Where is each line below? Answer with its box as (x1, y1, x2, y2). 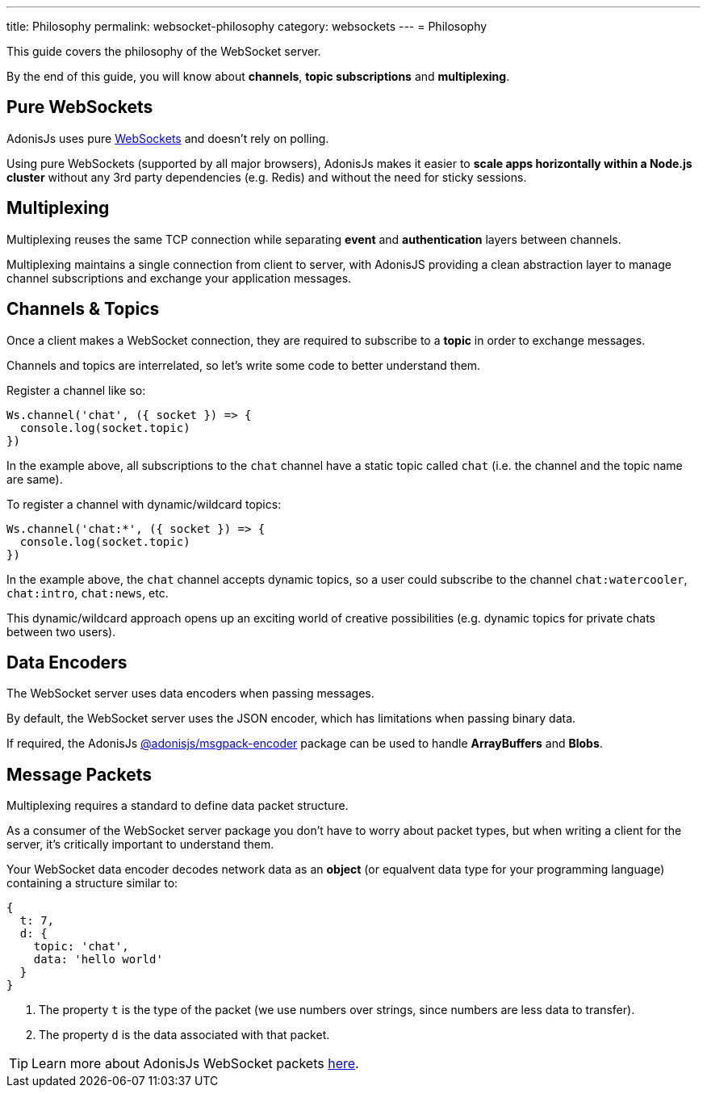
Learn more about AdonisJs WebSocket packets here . (31, 1055, 359, 1072)
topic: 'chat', (33, 940, 129, 954)
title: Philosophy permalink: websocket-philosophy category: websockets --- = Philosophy (6, 19, 487, 33)
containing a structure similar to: (6, 876, 178, 891)
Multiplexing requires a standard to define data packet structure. (6, 798, 349, 813)
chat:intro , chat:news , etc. (6, 585, 169, 600)
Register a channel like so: (6, 383, 146, 397)
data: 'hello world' (33, 953, 163, 966)
